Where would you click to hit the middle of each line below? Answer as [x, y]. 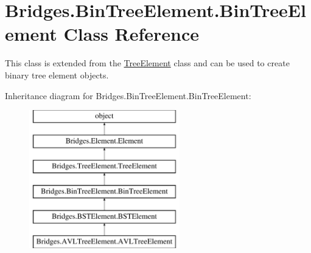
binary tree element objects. [57, 75]
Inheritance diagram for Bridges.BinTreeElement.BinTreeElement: [128, 95]
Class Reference [131, 34]
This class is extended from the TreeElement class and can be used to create [147, 63]
